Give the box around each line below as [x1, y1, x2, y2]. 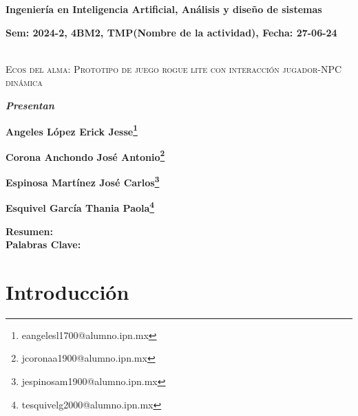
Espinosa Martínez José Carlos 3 [6, 173, 160, 189]
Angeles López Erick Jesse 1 [6, 122, 138, 138]
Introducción [6, 277, 129, 305]
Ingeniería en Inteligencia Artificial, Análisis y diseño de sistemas [6, 2, 322, 16]
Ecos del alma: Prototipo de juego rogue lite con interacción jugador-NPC [6, 61, 342, 76]
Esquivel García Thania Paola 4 [6, 199, 155, 215]
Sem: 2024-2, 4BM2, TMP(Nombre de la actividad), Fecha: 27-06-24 [6, 25, 337, 39]
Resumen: [6, 223, 53, 238]
